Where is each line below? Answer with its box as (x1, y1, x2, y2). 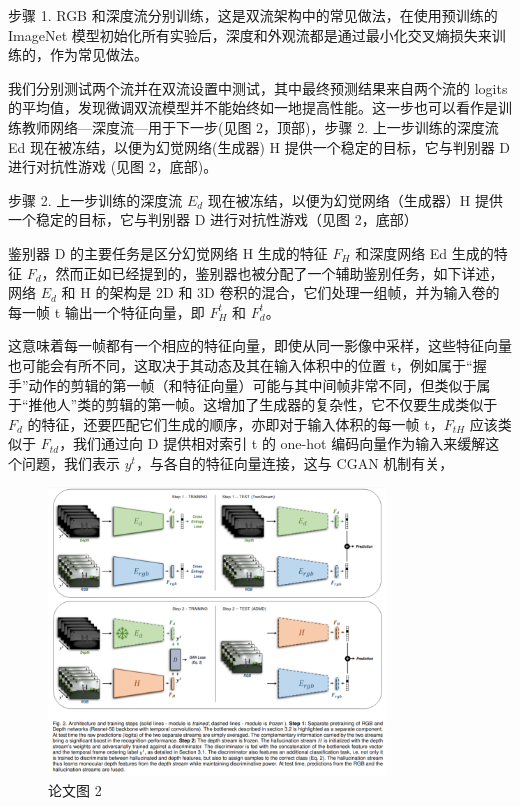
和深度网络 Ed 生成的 (355, 242, 494, 263)
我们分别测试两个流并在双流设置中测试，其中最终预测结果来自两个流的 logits (8, 77, 508, 98)
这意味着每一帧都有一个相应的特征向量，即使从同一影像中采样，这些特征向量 (8, 335, 512, 356)
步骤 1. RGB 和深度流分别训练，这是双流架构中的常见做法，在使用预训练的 (8, 5, 498, 25)
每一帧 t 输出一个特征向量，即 (8, 301, 205, 322)
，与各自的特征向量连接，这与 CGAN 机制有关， (135, 452, 454, 473)
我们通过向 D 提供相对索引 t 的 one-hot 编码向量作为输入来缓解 (73, 433, 486, 454)
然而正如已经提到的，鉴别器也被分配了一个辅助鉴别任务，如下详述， (55, 262, 504, 283)
